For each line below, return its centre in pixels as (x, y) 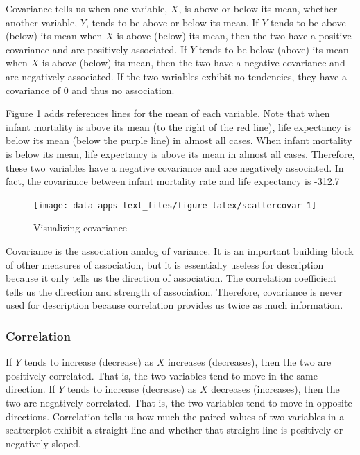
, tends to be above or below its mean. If (172, 22)
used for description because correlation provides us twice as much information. (174, 305)
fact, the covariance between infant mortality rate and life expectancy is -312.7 (173, 181)
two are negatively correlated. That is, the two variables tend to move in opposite (179, 402)
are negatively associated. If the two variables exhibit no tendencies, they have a (176, 76)
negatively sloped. (43, 443)
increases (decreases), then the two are (249, 362)
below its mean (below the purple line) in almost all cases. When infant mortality (179, 140)
